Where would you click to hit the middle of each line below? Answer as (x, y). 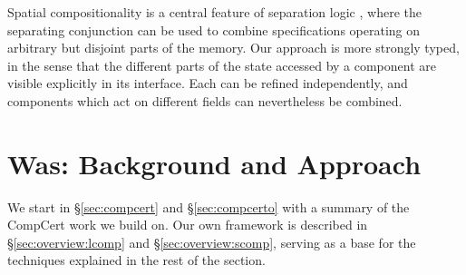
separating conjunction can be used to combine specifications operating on (214, 29)
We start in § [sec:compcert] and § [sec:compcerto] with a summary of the (209, 206)
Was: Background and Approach (214, 163)
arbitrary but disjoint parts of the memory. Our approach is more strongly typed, (233, 48)
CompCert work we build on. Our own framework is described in (188, 225)
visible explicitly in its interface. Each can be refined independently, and (208, 83)
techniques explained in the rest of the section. (136, 260)
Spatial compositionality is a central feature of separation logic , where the (214, 12)
